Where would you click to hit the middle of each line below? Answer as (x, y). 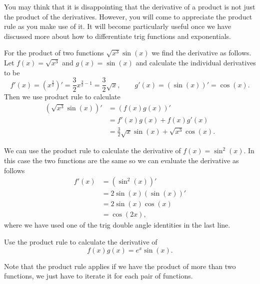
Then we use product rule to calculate (62, 97)
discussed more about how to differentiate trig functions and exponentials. (117, 36)
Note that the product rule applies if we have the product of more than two (120, 266)
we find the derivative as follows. (201, 53)
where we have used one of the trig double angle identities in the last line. (117, 225)
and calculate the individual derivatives (196, 62)
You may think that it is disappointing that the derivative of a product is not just (130, 6)
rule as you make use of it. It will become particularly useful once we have (118, 26)
